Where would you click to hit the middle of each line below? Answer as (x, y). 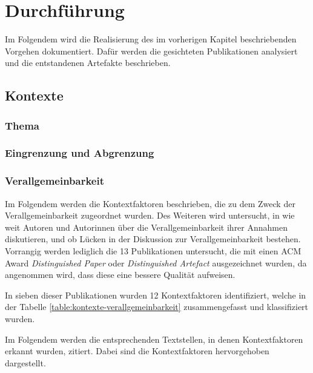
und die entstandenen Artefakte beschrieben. (88, 63)
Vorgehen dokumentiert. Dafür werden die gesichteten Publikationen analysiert (151, 51)
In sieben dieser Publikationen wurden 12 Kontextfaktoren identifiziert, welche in (156, 295)
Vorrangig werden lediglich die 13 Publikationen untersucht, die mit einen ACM (153, 250)
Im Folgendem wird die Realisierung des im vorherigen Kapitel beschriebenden (151, 39)
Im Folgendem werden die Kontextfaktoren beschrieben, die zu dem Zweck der (150, 203)
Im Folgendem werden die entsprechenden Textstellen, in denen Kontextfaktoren (154, 339)
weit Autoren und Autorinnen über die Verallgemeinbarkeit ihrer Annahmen (146, 227)
